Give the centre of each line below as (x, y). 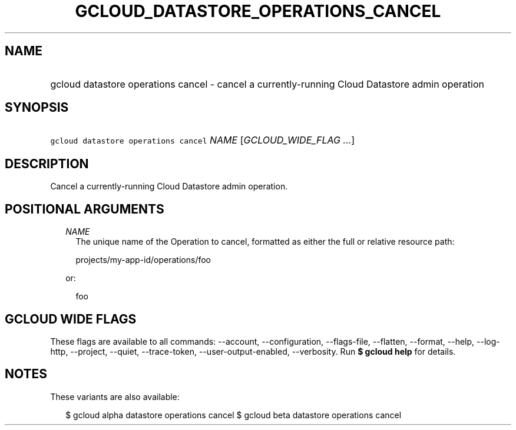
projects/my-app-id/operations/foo (143, 260)
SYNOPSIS (37, 108)
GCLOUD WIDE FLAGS (71, 319)
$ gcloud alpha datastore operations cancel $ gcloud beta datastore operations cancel (234, 415)
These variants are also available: (115, 396)
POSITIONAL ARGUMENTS (85, 209)
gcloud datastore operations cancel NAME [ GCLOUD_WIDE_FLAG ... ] (203, 140)
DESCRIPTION (47, 164)
